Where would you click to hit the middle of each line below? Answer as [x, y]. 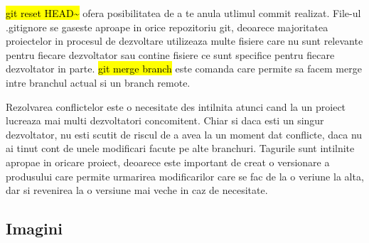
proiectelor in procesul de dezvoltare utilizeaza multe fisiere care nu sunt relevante [184, 41]
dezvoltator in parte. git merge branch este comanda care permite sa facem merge [184, 69]
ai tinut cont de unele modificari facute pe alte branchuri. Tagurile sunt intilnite [180, 148]
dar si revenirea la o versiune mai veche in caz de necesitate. [137, 190]
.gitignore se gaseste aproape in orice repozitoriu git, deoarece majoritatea [167, 27]
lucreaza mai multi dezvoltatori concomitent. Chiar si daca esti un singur [165, 120]
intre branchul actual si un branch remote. [98, 82]
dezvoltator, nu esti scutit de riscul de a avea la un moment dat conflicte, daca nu [184, 134]
